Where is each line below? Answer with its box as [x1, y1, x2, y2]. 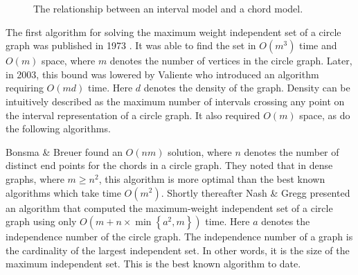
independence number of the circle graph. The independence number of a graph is [6, 229, 353, 244]
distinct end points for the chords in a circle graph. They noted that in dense [6, 158, 333, 172]
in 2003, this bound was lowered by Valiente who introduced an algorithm [6, 66, 319, 81]
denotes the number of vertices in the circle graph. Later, [109, 53, 352, 68]
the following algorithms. [6, 121, 111, 136]
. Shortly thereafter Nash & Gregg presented [161, 185, 350, 199]
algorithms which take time [6, 185, 121, 199]
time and [299, 38, 337, 53]
